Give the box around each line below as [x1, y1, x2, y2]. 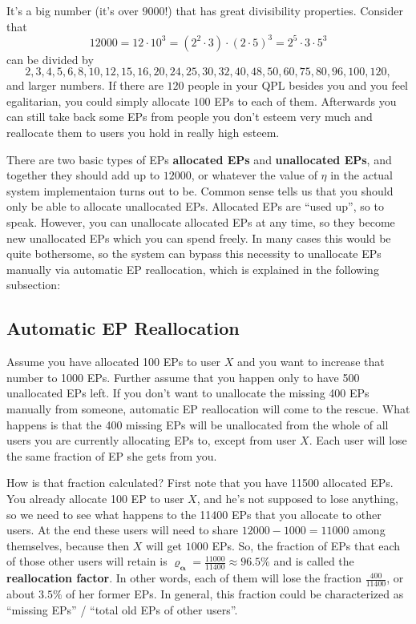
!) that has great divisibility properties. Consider [164, 2, 404, 18]
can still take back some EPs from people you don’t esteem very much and [6, 108, 373, 125]
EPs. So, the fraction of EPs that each [212, 537, 401, 554]
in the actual [330, 167, 394, 183]
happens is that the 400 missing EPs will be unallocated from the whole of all [6, 416, 389, 433]
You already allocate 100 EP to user [6, 489, 184, 506]
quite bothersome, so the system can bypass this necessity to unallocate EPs [6, 245, 382, 262]
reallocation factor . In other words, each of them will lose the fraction [6, 570, 362, 586]
